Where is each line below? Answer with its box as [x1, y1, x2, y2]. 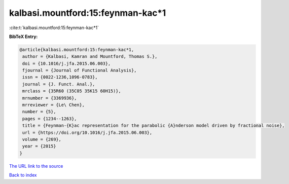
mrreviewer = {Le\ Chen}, [22, 102, 85, 108]
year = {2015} [22, 144, 56, 149]
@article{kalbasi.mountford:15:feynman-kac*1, [19, 47, 134, 52]
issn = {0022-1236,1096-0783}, [22, 74, 98, 80]
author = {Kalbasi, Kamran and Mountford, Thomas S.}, [22, 54, 158, 59]
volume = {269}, [22, 137, 62, 142]
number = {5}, [22, 109, 56, 114]
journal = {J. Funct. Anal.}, [22, 81, 96, 87]
